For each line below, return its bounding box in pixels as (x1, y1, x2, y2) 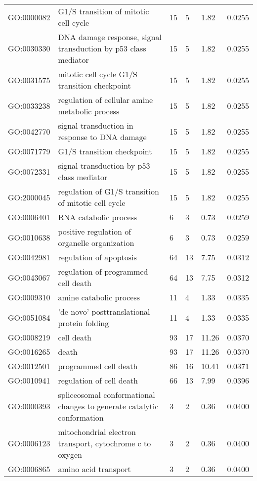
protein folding (58, 317, 109, 329)
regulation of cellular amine (58, 94, 153, 105)
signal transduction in (58, 120, 133, 131)
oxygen (58, 449, 82, 460)
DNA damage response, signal (58, 31, 162, 43)
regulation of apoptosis (58, 251, 137, 263)
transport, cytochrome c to (58, 437, 151, 449)
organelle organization (58, 237, 134, 248)
